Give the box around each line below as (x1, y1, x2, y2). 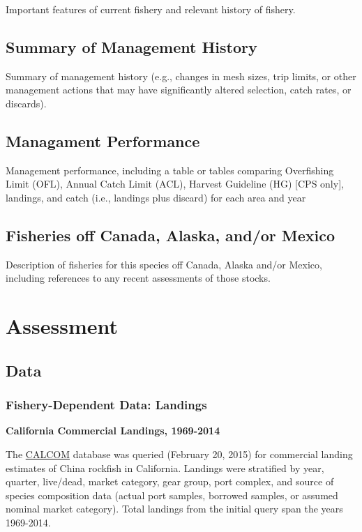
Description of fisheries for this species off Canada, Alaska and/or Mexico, (6, 257, 322, 271)
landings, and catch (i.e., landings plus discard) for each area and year (6, 190, 306, 204)
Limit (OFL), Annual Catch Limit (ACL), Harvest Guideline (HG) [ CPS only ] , (6, 176, 344, 191)
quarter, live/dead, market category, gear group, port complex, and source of (6, 474, 334, 489)
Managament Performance (6, 130, 200, 151)
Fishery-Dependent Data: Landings (6, 396, 207, 413)
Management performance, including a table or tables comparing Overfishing (6, 162, 334, 177)
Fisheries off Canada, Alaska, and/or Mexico (6, 224, 335, 245)
